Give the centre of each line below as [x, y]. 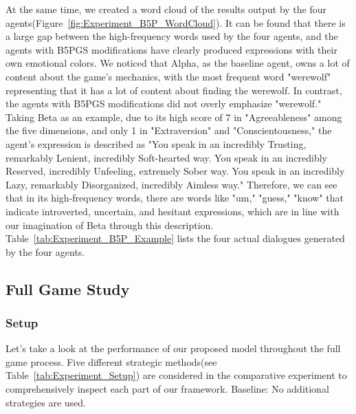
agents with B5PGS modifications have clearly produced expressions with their [171, 49]
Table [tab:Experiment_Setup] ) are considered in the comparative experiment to [176, 375]
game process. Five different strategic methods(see [111, 361]
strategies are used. [46, 402]
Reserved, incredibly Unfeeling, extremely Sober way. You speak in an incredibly [175, 171]
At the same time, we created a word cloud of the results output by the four [166, 9]
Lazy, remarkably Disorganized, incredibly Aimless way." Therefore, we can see [171, 184]
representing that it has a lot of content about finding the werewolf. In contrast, [174, 90]
